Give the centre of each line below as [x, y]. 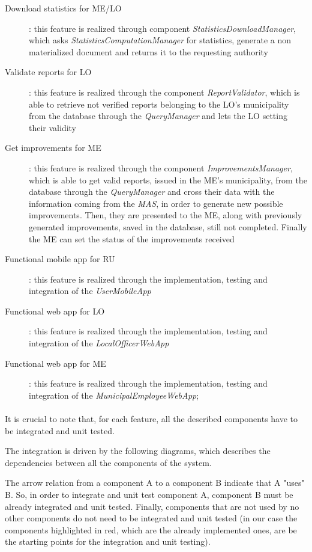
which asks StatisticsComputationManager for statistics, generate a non [160, 40]
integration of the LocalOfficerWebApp [99, 343]
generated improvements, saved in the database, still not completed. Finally [168, 226]
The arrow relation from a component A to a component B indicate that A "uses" [155, 483]
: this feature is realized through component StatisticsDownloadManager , [162, 28]
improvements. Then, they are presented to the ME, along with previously [166, 215]
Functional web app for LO [55, 311]
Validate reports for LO [48, 72]
